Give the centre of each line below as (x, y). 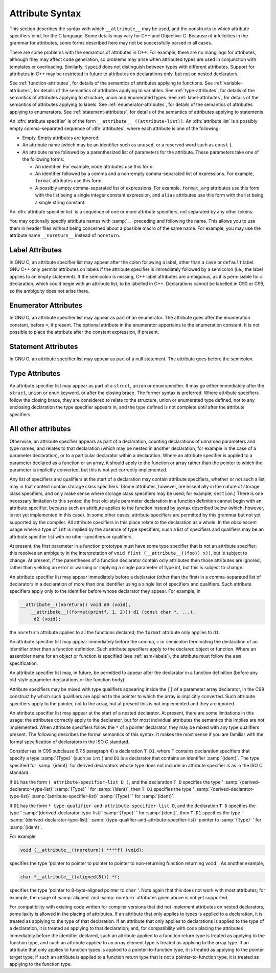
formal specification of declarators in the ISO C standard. (70, 742)
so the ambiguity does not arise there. (49, 291)
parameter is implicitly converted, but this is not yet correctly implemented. (88, 470)
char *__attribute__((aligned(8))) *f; (70, 877)
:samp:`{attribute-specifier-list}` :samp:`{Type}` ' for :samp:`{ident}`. (103, 796)
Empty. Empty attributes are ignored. (61, 138)
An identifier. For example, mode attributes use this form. (94, 166)
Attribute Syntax (45, 13)
